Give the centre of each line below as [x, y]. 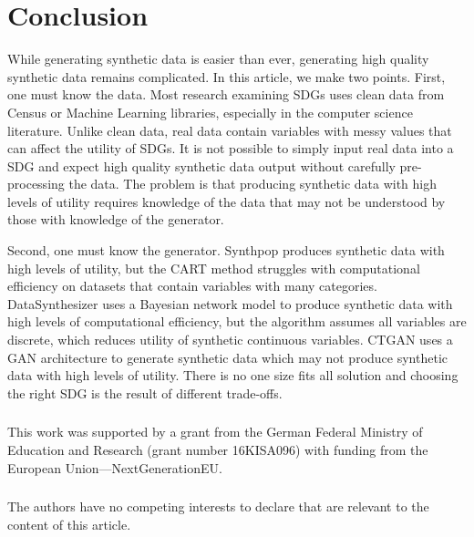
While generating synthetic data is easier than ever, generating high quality [218, 59]
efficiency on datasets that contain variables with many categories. [192, 286]
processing [36, 184]
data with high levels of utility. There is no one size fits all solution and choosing [233, 375]
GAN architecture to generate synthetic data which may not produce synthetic [227, 357]
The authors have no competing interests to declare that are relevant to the [218, 506]
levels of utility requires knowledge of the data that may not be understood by [227, 201]
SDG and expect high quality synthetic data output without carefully [201, 165]
